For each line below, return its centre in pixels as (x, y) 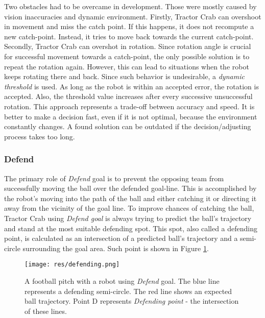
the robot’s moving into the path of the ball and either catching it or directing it (130, 198)
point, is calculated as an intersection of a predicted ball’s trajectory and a (121, 238)
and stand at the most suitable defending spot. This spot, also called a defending (131, 228)
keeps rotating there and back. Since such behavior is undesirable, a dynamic (124, 76)
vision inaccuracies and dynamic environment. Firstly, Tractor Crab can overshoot (133, 16)
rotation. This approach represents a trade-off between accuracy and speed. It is (129, 106)
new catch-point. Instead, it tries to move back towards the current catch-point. (129, 36)
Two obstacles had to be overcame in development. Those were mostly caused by (130, 6)
